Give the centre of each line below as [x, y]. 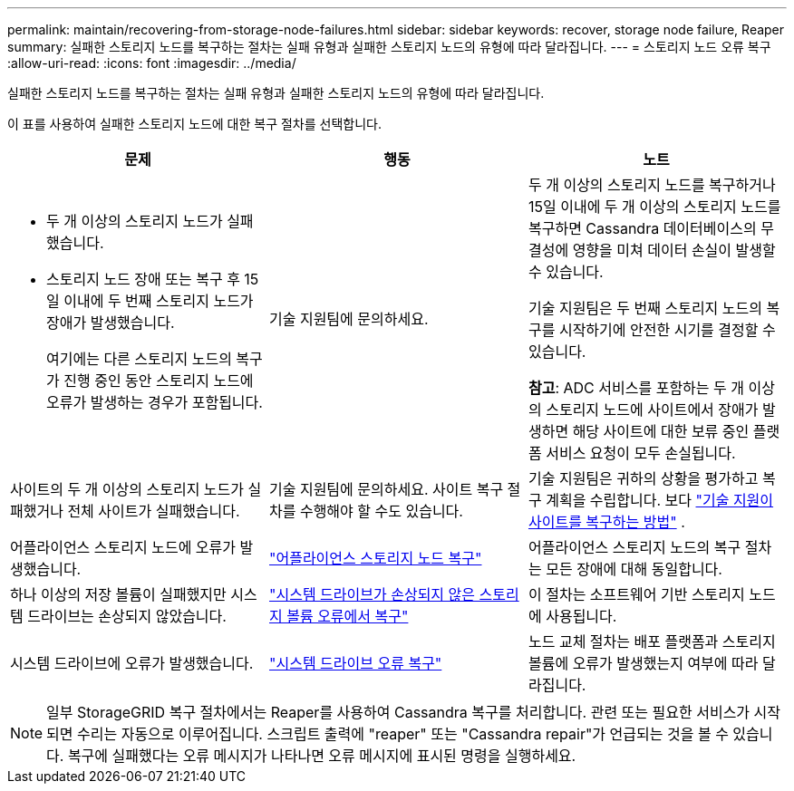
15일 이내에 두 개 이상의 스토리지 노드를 [654, 207]
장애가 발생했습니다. [111, 323]
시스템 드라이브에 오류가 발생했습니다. [132, 663]
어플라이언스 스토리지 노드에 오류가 [123, 547]
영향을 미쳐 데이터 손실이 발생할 [674, 250]
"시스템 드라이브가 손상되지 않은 [372, 594]
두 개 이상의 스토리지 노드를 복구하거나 [652, 185]
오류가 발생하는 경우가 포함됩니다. [155, 402]
